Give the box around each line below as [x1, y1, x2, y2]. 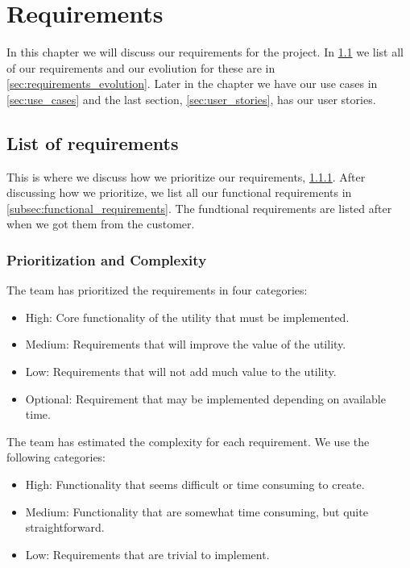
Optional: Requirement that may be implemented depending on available [25, 390, 386, 407]
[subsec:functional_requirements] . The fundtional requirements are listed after [6, 199, 392, 216]
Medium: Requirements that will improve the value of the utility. [25, 336, 346, 353]
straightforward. [25, 519, 105, 536]
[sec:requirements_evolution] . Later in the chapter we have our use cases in [6, 75, 378, 92]
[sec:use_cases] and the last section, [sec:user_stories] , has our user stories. [6, 90, 376, 107]
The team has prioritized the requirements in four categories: [6, 282, 308, 299]
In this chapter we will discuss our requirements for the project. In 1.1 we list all [6, 44, 404, 61]
